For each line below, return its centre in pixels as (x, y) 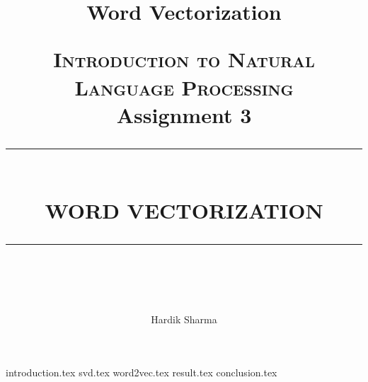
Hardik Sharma (184, 319)
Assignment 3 (184, 114)
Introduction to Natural (184, 59)
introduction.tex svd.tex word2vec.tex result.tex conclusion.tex (142, 372)
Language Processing (184, 87)
